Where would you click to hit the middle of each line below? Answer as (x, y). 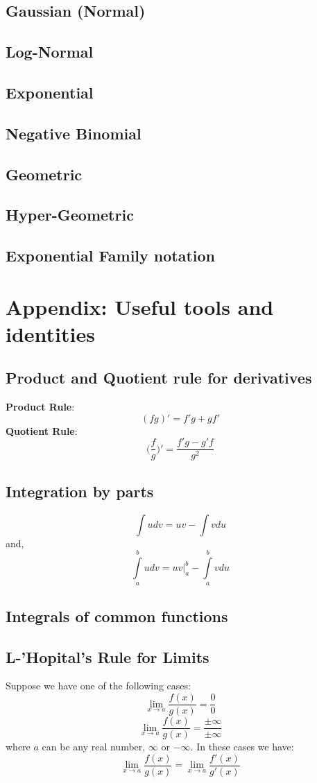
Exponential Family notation (111, 256)
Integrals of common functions (117, 616)
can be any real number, (94, 747)
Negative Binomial (74, 133)
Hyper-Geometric (70, 215)
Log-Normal (50, 52)
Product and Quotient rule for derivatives (159, 378)
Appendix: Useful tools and (140, 306)
